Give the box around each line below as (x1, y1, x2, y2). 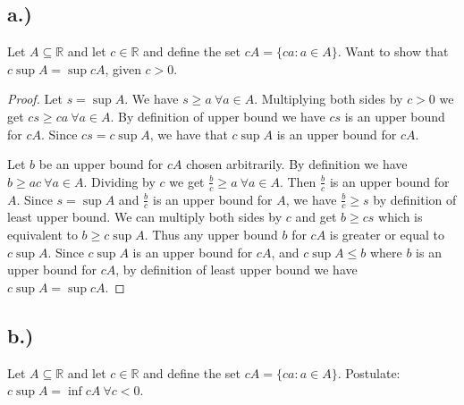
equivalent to (7, 225, 78, 244)
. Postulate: (337, 363, 401, 382)
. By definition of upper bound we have (110, 106, 325, 125)
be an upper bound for (38, 155, 164, 173)
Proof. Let (7, 89, 63, 108)
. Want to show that (337, 42, 449, 61)
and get (295, 207, 337, 226)
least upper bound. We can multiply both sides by (7, 207, 283, 226)
